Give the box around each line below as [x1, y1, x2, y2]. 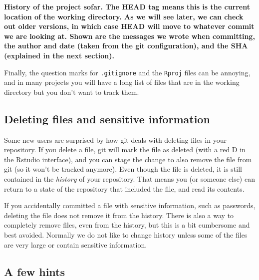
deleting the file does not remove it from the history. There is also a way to [4, 210, 234, 220]
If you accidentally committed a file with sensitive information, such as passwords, [4, 200, 256, 211]
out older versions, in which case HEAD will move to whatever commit [4, 21, 255, 31]
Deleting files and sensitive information [4, 111, 210, 126]
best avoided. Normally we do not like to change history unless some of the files [4, 229, 248, 240]
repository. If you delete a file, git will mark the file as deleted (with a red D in [4, 144, 246, 155]
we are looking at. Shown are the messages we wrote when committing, [4, 30, 255, 41]
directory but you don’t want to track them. [4, 86, 139, 97]
